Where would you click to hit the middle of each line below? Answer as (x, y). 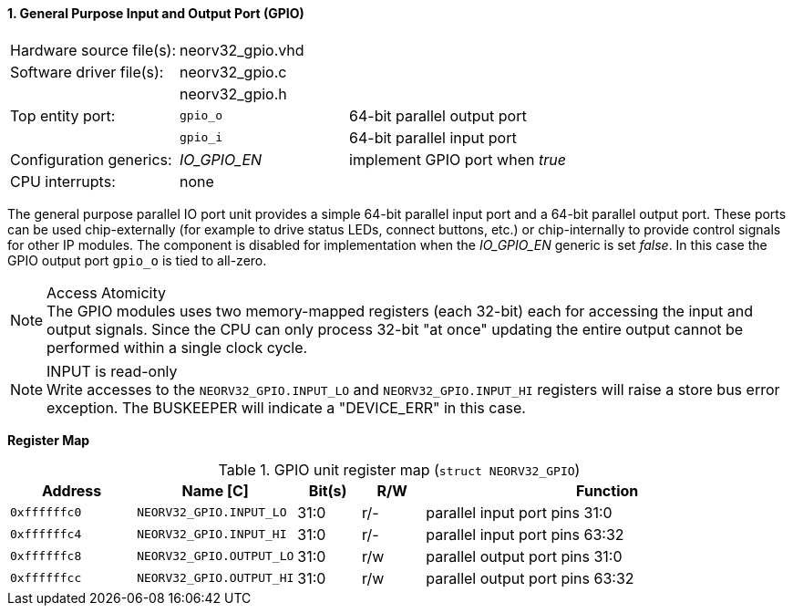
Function (608, 490)
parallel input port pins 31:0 (519, 512)
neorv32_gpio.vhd (242, 50)
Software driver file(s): (87, 72)
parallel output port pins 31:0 (524, 556)
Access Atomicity (106, 292)
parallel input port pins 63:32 (525, 534)
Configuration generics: (91, 159)
